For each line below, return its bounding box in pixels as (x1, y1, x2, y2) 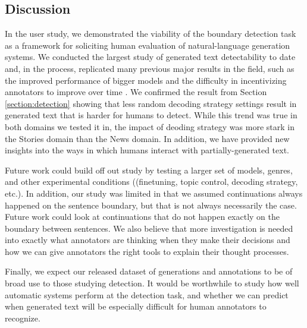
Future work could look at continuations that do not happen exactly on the (5, 210, 280, 223)
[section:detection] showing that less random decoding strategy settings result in (5, 97, 297, 109)
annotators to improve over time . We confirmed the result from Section (5, 86, 267, 98)
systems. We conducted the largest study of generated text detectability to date (5, 51, 296, 63)
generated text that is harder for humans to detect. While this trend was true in (5, 109, 297, 121)
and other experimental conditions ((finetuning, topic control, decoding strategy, (5, 175, 298, 188)
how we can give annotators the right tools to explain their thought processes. (5, 245, 289, 257)
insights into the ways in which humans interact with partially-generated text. (5, 144, 289, 156)
